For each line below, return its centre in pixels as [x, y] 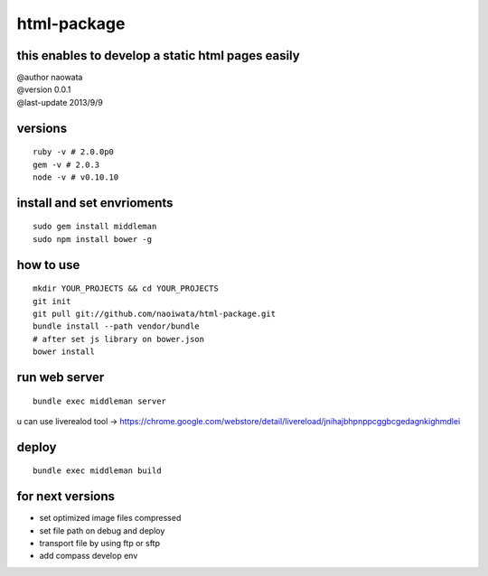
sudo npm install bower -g [93, 239]
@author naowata [50, 78]
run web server [61, 377]
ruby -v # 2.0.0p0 [74, 152]
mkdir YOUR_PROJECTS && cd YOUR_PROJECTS [126, 288]
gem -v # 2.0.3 [66, 164]
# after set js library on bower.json [119, 339]
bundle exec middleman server [100, 401]
